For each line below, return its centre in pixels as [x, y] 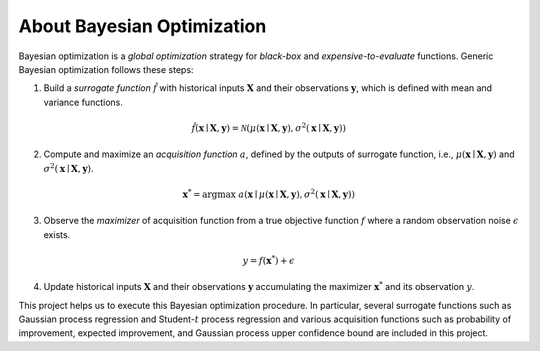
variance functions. [83, 102]
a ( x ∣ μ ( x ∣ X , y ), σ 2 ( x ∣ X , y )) [296, 193]
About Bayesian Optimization [142, 26]
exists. [57, 234]
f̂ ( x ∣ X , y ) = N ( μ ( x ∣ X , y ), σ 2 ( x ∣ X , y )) [269, 127]
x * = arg [200, 193]
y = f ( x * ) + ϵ [268, 259]
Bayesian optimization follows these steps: [106, 69]
